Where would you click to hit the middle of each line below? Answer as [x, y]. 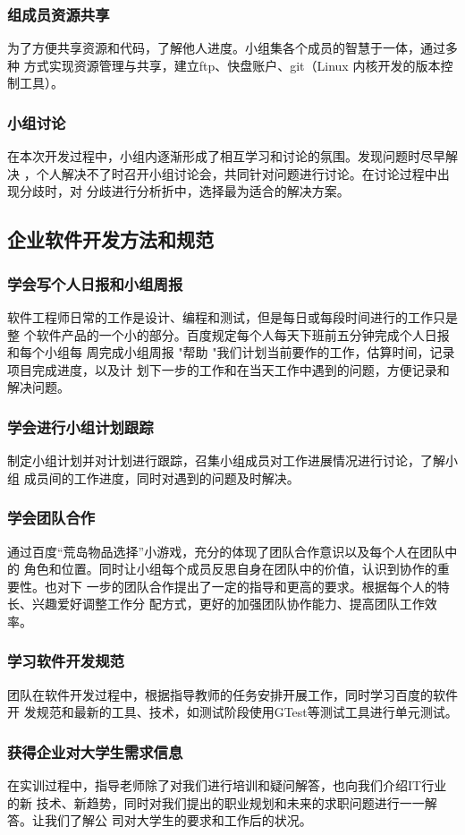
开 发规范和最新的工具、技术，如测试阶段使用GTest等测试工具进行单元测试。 [232, 712]
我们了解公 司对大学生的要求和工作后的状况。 [178, 820]
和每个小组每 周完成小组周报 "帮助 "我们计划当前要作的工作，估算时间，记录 [231, 352]
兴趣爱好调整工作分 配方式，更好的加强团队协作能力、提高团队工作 [228, 604]
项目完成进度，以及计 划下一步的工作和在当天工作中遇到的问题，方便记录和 [228, 369]
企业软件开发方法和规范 [110, 239]
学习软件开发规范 [66, 661]
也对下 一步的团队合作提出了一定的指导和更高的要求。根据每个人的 [241, 586]
